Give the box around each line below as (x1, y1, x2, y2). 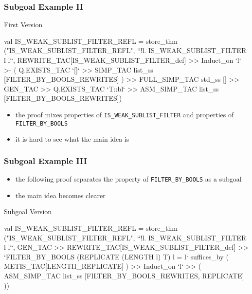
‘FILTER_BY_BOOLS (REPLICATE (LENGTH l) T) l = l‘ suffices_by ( (4, 251, 229, 261)
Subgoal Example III (4, 154, 87, 166)
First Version (4, 19, 43, 30)
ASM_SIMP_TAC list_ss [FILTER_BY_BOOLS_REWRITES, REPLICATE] (4, 270, 244, 280)
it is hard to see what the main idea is (15, 134, 129, 144)
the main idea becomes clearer (15, 190, 106, 200)
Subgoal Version (4, 206, 52, 217)
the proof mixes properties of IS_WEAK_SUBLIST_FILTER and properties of (15, 109, 234, 119)
